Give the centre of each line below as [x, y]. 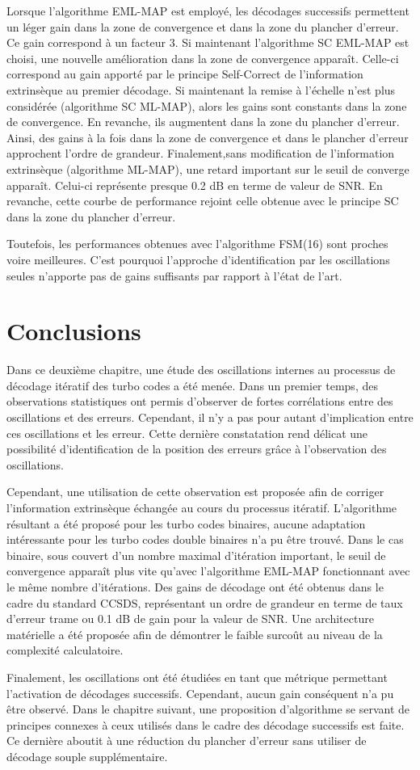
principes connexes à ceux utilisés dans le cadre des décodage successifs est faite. [206, 724]
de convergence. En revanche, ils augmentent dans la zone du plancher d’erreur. [203, 122]
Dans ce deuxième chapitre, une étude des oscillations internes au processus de [201, 370]
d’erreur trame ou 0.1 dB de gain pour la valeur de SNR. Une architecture [190, 619]
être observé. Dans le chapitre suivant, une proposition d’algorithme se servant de [208, 709]
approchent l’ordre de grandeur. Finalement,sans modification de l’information [201, 153]
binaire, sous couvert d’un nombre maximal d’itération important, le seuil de [196, 555]
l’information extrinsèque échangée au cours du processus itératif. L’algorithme [202, 507]
